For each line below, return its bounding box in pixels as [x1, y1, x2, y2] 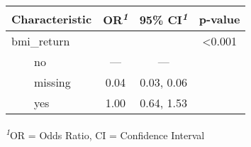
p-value [199, 10, 240, 27]
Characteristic [11, 10, 92, 27]
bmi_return [11, 33, 70, 50]
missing [34, 74, 71, 91]
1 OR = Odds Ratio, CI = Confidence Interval [6, 126, 205, 142]
